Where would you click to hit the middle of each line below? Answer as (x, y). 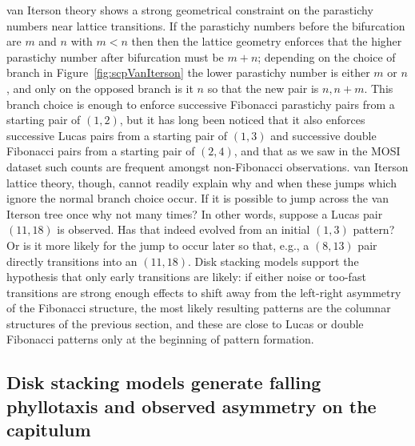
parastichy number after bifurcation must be (115, 56)
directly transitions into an (72, 261)
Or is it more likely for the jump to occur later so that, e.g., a (158, 245)
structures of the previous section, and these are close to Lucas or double (185, 323)
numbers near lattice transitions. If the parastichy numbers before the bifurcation (206, 25)
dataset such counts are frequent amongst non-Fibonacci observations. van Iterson (207, 166)
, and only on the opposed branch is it (100, 88)
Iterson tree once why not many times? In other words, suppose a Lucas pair (195, 213)
